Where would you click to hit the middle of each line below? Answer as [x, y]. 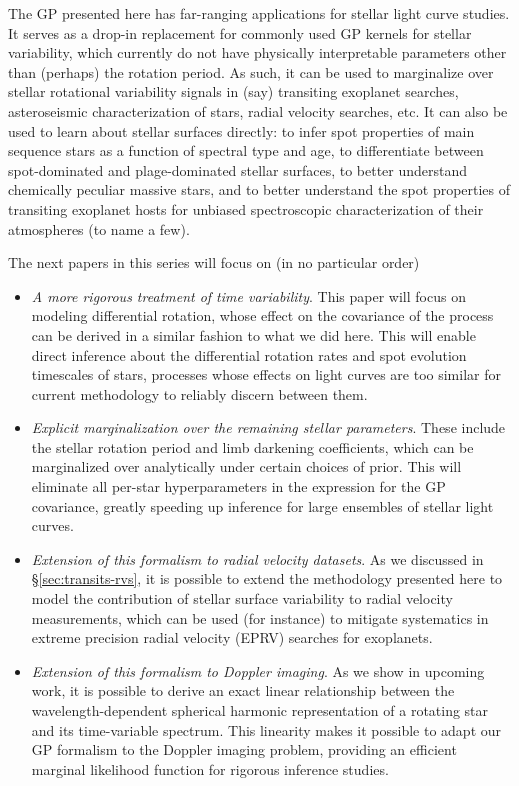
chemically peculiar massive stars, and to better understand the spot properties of [259, 189]
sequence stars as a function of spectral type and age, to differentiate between [246, 150]
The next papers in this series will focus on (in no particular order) [214, 262]
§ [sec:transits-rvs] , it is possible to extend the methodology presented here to [267, 578]
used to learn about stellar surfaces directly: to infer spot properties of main [241, 130]
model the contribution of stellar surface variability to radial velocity [242, 598]
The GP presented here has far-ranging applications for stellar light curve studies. [259, 13]
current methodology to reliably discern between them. [199, 393]
